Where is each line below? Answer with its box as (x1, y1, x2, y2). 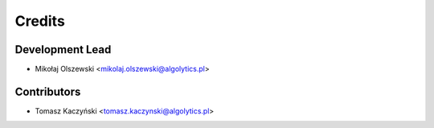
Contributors (14, 85, 81, 98)
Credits (14, 12, 66, 30)
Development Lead (14, 43, 112, 56)
